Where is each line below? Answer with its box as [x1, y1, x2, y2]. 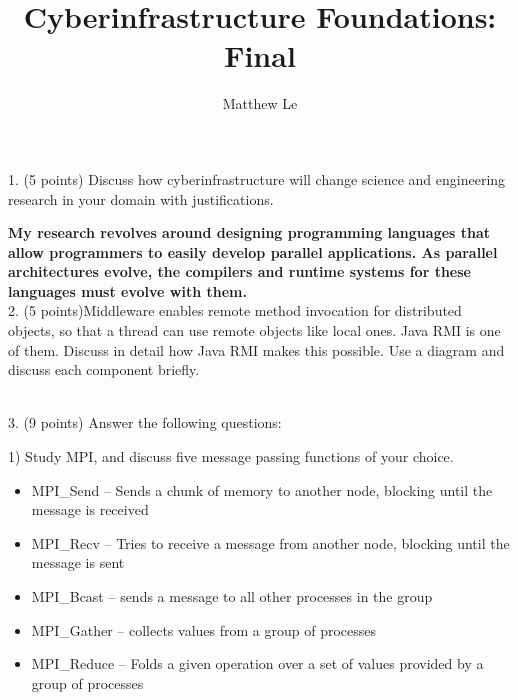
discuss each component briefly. [8, 359, 200, 380]
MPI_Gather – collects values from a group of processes [31, 619, 376, 640]
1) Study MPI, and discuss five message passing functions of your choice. [8, 446, 454, 467]
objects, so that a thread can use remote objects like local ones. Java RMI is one [8, 320, 501, 341]
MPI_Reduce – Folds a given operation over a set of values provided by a [31, 653, 484, 674]
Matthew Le [222, 93, 298, 114]
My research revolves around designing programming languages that [8, 222, 491, 243]
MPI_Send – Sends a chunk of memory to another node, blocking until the [31, 479, 493, 500]
